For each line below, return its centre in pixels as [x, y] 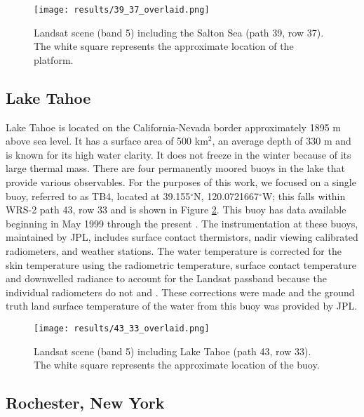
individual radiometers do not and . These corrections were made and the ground [180, 292]
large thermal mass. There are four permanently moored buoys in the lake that [175, 168]
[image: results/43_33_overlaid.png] [122, 328]
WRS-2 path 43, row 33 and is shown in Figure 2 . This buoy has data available [176, 210]
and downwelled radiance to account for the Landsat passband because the [166, 278]
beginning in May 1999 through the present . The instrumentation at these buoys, [182, 223]
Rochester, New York [85, 403]
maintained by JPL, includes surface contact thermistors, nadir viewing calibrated [182, 237]
